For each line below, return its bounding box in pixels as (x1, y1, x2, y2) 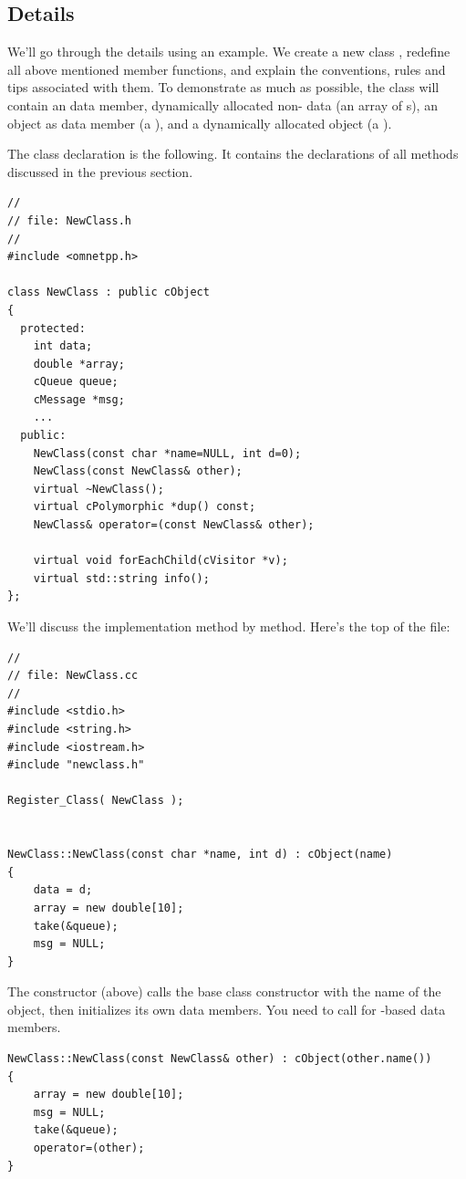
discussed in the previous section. (7, 162, 193, 181)
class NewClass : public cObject (7, 286, 210, 299)
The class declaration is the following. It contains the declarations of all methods (7, 144, 459, 163)
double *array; (33, 357, 125, 370)
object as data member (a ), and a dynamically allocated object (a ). (7, 113, 392, 132)
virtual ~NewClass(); (33, 482, 164, 496)
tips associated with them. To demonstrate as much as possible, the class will (7, 78, 440, 97)
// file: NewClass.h (7, 214, 132, 227)
